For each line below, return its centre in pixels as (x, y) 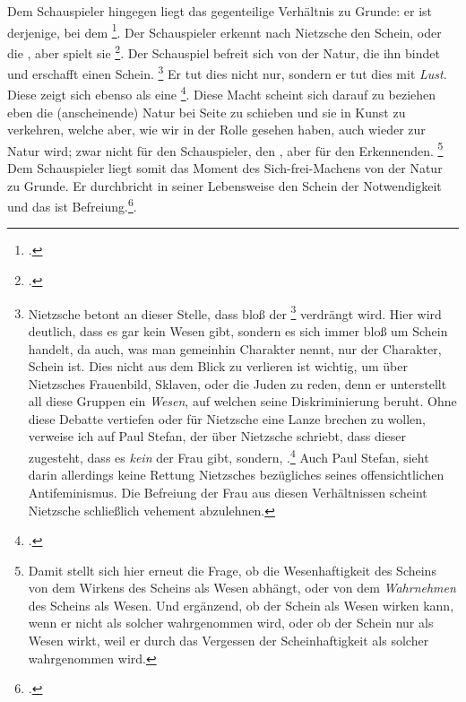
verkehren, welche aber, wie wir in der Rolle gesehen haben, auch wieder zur (216, 130)
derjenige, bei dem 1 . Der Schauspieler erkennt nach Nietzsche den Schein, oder (224, 30)
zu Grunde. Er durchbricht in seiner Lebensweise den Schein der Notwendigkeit (224, 185)
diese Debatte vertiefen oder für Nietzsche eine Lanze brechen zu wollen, (227, 418)
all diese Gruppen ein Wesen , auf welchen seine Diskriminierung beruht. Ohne (242, 401)
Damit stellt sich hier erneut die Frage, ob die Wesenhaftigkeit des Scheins (232, 570)
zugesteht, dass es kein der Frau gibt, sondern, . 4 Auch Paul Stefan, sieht (229, 456)
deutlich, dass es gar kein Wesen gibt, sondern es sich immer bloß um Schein (238, 330)
